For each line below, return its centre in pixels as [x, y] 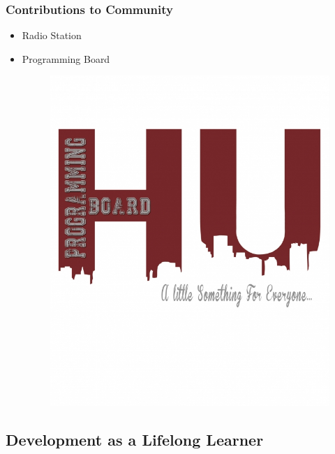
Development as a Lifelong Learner [135, 440]
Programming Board [66, 58]
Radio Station [52, 35]
